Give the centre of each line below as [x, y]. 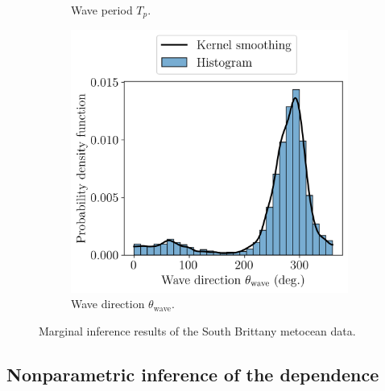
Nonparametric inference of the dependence [193, 374]
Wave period [102, 10]
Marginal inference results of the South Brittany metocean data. [197, 330]
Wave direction [108, 304]
